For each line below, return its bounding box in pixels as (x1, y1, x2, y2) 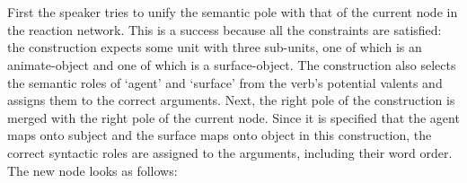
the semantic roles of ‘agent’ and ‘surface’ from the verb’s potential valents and (7, 73, 443, 91)
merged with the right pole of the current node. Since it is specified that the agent (7, 108, 460, 126)
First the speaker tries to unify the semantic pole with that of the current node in (7, 3, 458, 22)
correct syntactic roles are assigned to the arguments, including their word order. (7, 143, 453, 161)
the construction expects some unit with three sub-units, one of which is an (7, 38, 422, 57)
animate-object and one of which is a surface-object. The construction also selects (7, 55, 456, 74)
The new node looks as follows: (7, 161, 178, 179)
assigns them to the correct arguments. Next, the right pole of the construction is (7, 91, 455, 109)
